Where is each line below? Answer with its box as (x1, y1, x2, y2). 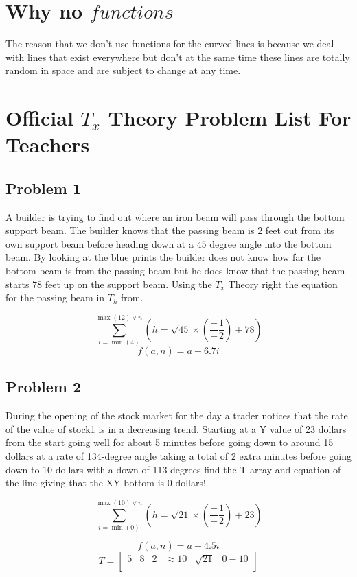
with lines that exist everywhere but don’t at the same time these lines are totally (5, 49, 350, 64)
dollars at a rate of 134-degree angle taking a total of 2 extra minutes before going (5, 449, 352, 462)
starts (5, 276, 30, 291)
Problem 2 (5, 376, 81, 397)
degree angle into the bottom (209, 236, 332, 250)
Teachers (5, 130, 90, 158)
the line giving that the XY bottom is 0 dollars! (5, 475, 206, 490)
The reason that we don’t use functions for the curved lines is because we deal (5, 36, 334, 51)
